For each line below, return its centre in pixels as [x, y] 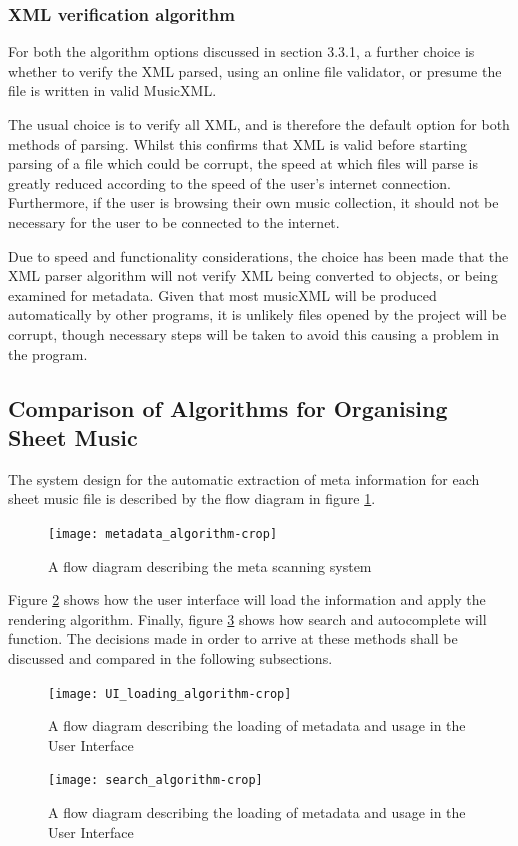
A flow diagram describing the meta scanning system [210, 565]
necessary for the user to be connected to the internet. [174, 221]
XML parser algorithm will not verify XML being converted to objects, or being [253, 275]
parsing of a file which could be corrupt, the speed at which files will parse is [243, 163]
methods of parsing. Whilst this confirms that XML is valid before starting [238, 143]
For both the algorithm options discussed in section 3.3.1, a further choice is [241, 51]
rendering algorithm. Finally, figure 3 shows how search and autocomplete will [247, 618]
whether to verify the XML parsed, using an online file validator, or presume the [255, 70]
